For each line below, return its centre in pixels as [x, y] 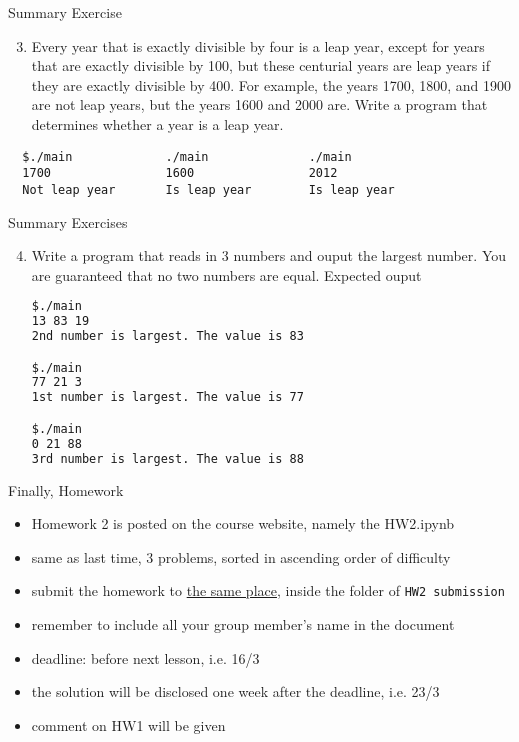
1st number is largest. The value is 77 [167, 397]
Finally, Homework [66, 489]
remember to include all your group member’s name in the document [243, 623]
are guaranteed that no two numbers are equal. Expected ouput [226, 274]
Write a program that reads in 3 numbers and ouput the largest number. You [269, 255]
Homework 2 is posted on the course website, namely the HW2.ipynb [243, 523]
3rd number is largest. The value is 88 [167, 458]
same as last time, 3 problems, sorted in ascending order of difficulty [241, 556]
